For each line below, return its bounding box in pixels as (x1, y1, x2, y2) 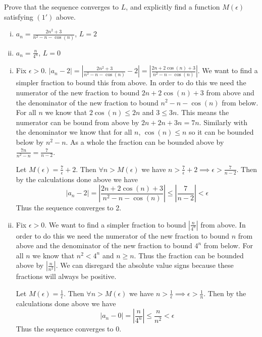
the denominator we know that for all (16, 127, 132, 137)
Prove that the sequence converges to (4, 2, 119, 12)
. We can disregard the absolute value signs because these (56, 260, 234, 270)
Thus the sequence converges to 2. (16, 202, 122, 213)
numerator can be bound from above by (16, 117, 139, 127)
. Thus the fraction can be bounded (134, 250, 244, 260)
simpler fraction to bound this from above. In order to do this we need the (16, 77, 246, 88)
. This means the (177, 107, 229, 118)
